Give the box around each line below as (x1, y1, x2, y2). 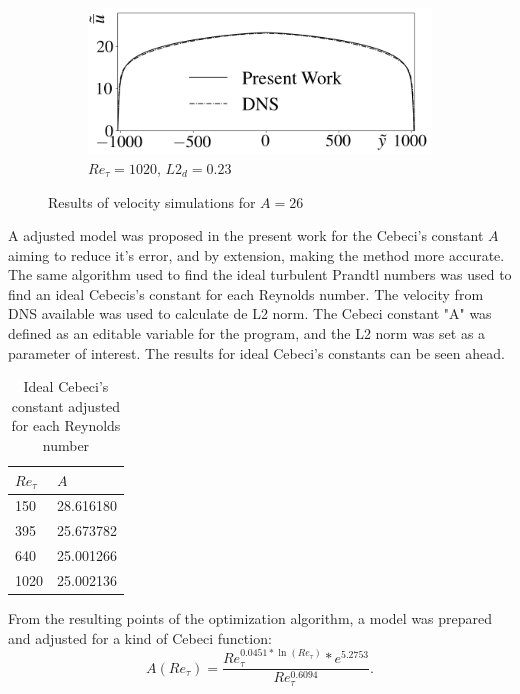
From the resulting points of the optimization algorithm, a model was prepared (8, 608, 493, 629)
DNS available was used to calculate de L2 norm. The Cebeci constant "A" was (8, 303, 492, 324)
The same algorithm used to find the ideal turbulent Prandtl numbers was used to (8, 264, 512, 285)
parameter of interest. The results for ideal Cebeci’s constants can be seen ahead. (8, 342, 505, 363)
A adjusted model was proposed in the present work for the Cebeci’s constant (8, 225, 484, 246)
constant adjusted (11, 395, 121, 416)
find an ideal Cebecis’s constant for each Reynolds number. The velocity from (8, 283, 484, 304)
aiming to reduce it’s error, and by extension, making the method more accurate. (8, 244, 505, 265)
